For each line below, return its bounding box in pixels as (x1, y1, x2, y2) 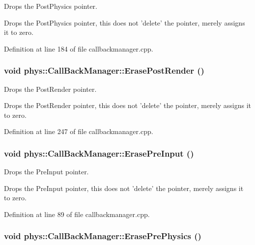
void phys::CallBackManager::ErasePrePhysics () (4, 230, 201, 242)
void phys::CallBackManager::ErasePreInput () (4, 147, 194, 159)
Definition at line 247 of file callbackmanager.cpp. (4, 126, 153, 136)
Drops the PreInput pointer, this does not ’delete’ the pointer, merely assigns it (4, 183, 244, 193)
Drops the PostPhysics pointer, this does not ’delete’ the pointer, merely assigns (4, 17, 245, 27)
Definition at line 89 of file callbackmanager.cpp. (4, 209, 150, 219)
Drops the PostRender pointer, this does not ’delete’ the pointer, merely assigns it (4, 100, 251, 110)
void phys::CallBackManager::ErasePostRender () (4, 64, 204, 77)
